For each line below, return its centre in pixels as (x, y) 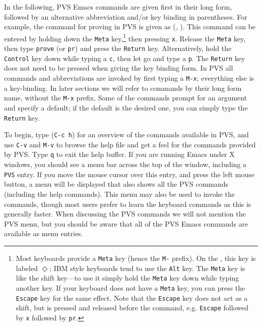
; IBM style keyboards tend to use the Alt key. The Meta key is (147, 268)
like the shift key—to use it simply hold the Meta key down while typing (127, 278)
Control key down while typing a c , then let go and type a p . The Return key (125, 58)
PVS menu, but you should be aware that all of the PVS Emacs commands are (126, 223)
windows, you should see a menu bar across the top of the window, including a (125, 164)
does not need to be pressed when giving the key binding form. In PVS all (119, 68)
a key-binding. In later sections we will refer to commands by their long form (123, 88)
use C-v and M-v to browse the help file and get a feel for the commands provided (130, 144)
